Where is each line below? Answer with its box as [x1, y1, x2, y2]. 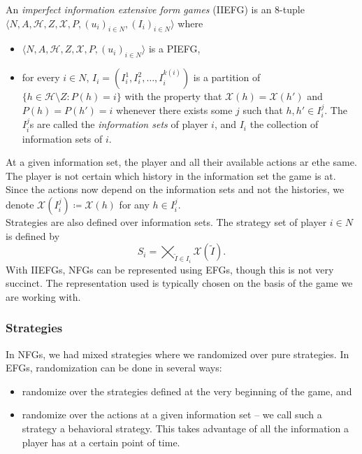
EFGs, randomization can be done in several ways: [6, 360, 222, 375]
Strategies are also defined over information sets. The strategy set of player [6, 215, 327, 229]
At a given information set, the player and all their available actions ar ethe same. [6, 155, 357, 169]
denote [6, 197, 34, 211]
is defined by [6, 228, 60, 243]
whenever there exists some [116, 102, 233, 117]
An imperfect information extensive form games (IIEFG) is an [6, 2, 272, 16]
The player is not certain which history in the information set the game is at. [6, 168, 336, 183]
